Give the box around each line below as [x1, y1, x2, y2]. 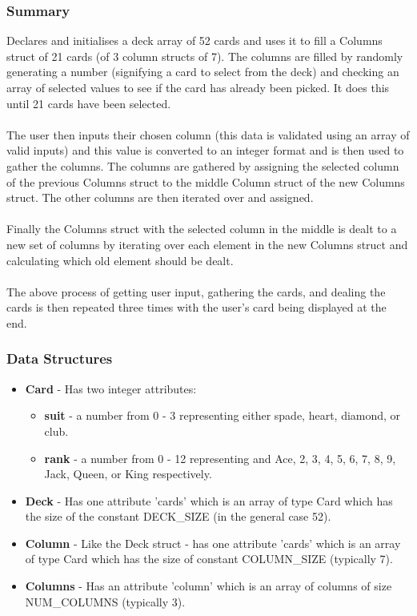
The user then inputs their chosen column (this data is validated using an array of [6, 126, 410, 143]
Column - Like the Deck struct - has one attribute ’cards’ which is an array [25, 534, 401, 551]
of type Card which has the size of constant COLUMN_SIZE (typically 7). [25, 550, 393, 567]
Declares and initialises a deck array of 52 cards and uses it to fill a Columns [6, 32, 383, 49]
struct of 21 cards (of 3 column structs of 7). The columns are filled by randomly [6, 47, 403, 64]
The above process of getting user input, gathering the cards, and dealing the [6, 283, 386, 300]
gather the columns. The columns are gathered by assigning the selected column [6, 157, 399, 174]
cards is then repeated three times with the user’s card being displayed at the [6, 299, 387, 316]
